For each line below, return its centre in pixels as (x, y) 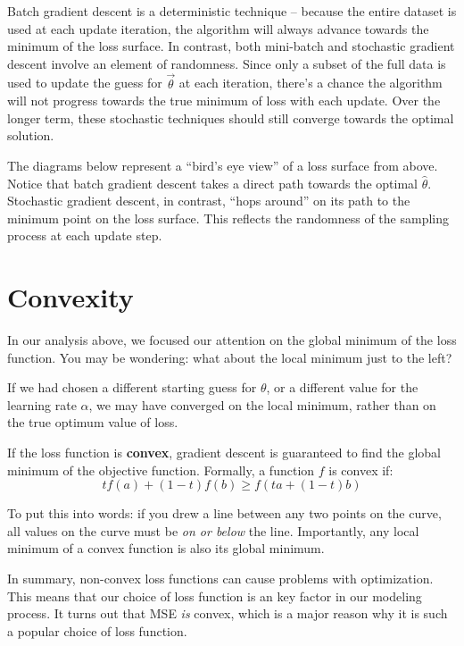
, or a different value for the (342, 387)
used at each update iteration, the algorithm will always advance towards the (218, 28)
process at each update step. (85, 235)
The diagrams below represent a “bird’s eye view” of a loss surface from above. (223, 165)
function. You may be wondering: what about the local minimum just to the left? (230, 357)
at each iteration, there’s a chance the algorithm (311, 83)
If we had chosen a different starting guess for (132, 387)
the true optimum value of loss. (93, 422)
